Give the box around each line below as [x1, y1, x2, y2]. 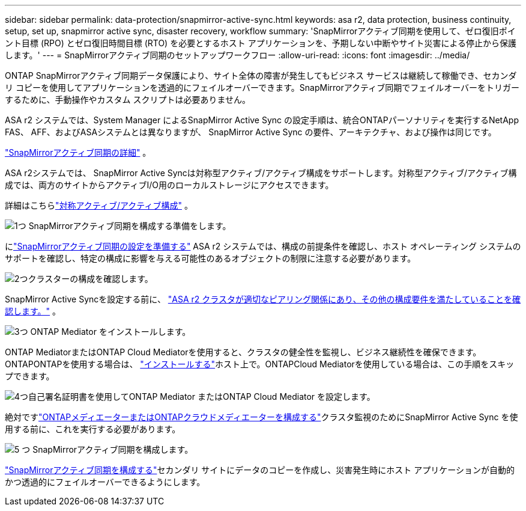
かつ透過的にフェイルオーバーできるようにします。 [5, 477, 205, 487]
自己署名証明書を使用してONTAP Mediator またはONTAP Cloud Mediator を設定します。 [28, 391, 375, 402]
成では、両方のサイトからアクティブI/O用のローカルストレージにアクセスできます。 [5, 180, 334, 190]
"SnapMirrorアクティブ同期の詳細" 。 [5, 147, 151, 158]
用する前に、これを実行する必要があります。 [5, 424, 181, 434]
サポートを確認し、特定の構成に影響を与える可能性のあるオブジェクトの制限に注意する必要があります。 [5, 253, 416, 263]
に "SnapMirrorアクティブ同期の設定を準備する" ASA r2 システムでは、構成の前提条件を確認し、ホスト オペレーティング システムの [5, 241, 521, 251]
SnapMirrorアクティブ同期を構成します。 [32, 444, 193, 454]
